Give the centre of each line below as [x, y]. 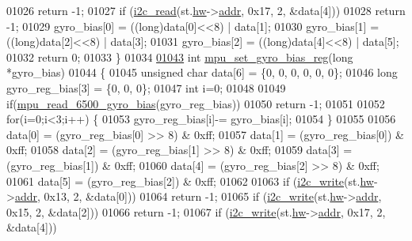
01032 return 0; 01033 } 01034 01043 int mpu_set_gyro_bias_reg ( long [180, 56]
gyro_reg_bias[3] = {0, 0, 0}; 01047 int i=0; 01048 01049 [146, 87]
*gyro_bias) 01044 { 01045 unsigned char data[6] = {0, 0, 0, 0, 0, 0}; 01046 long [202, 72]
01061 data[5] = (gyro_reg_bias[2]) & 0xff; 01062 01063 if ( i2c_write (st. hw [190, 181]
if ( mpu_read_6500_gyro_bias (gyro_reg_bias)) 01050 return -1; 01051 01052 [196, 103]
